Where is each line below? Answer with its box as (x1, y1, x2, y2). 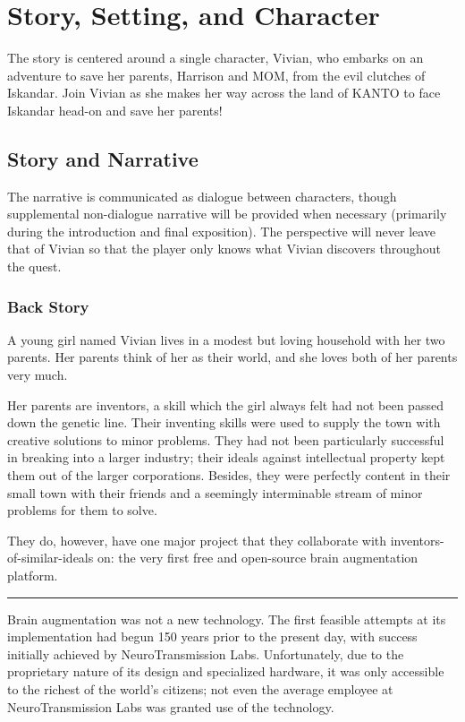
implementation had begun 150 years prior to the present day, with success (7, 627, 418, 646)
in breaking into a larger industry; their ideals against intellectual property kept (7, 448, 445, 467)
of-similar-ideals (7, 548, 94, 567)
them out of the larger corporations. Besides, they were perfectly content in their (7, 466, 451, 485)
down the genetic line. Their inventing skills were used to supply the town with (7, 413, 441, 432)
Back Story (7, 295, 89, 317)
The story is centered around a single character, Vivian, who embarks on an (7, 48, 424, 67)
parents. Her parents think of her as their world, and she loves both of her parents (7, 348, 458, 366)
